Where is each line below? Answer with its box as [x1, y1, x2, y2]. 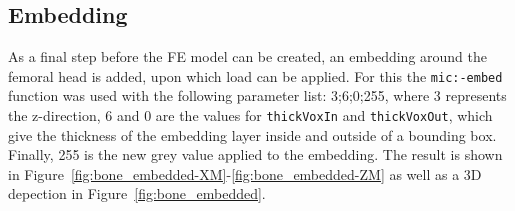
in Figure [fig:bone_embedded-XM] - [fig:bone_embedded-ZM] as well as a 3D [8, 163, 482, 184]
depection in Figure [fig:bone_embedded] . [8, 183, 266, 204]
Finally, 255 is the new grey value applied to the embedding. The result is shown [8, 144, 503, 165]
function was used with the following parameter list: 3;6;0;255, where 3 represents [8, 85, 507, 106]
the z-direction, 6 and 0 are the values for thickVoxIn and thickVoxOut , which [8, 105, 493, 126]
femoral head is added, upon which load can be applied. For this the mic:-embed [8, 65, 503, 86]
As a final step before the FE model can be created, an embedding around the [8, 46, 487, 67]
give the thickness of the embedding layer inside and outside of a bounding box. [8, 124, 497, 145]
